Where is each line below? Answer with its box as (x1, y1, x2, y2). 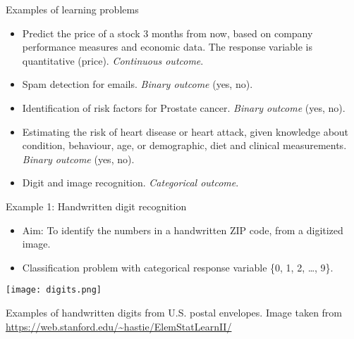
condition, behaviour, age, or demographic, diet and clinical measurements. (22, 138, 347, 153)
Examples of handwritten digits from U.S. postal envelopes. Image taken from (6, 305, 343, 319)
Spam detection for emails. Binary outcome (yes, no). (22, 77, 253, 91)
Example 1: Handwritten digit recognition (6, 198, 187, 213)
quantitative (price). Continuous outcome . (22, 53, 204, 68)
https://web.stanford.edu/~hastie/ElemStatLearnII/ (6, 319, 232, 333)
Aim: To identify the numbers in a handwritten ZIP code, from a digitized (22, 222, 343, 237)
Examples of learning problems (6, 2, 139, 16)
